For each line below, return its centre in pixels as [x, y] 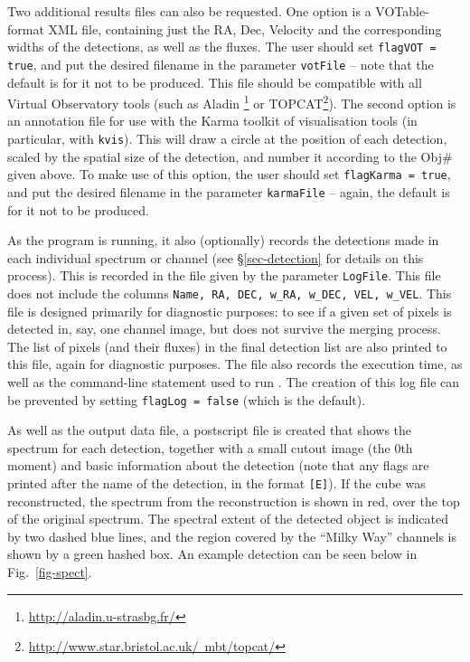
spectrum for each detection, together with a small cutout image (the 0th [210, 447]
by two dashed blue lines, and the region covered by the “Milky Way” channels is [232, 536]
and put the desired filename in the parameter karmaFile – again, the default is [229, 191]
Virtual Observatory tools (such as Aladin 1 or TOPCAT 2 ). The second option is [232, 102]
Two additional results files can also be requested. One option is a [189, 11]
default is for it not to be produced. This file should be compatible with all [215, 82]
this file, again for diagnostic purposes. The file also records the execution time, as [235, 364]
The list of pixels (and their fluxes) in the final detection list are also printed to [227, 346]
